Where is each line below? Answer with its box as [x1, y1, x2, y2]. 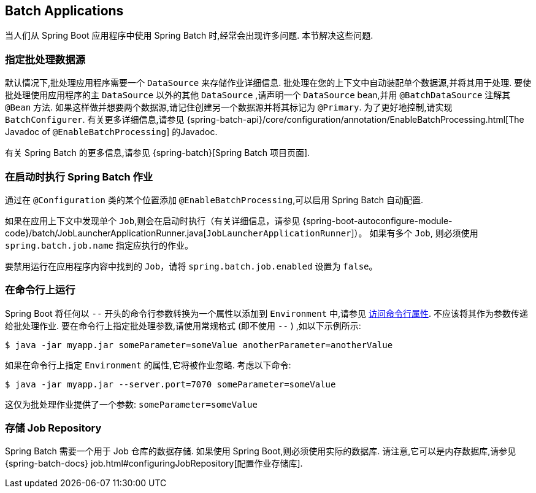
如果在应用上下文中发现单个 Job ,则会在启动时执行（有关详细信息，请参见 [5, 215, 301, 226]
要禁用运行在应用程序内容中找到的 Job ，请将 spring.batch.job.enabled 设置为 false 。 [5, 260, 378, 271]
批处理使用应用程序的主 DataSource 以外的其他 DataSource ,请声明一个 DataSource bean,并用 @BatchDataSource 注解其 [5, 90, 511, 101]
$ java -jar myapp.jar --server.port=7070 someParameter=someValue [5, 379, 336, 389]
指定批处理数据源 [5, 53, 85, 66]
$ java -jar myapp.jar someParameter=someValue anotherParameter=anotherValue [5, 340, 393, 350]
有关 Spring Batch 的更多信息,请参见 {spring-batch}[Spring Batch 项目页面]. [5, 147, 310, 158]
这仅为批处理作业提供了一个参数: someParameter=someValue [5, 398, 258, 410]
